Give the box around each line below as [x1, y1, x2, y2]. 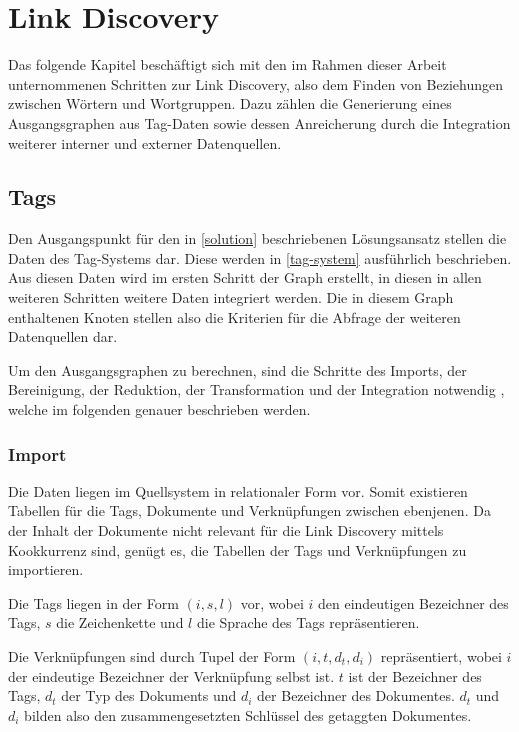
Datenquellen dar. [8, 326, 118, 347]
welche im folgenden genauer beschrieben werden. [8, 399, 311, 420]
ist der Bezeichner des [348, 665, 482, 686]
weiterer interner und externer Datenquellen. [8, 132, 282, 153]
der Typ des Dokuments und [61, 685, 237, 706]
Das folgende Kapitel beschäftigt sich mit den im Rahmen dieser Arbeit [8, 54, 447, 75]
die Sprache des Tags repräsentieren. [196, 612, 420, 633]
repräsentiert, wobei [380, 646, 502, 667]
